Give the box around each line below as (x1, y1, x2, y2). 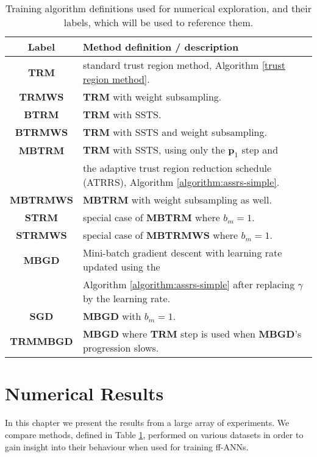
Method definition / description (82, 40, 239, 54)
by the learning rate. (82, 291, 171, 306)
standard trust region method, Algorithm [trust (82, 58, 285, 72)
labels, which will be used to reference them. (63, 15, 254, 29)
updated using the (82, 260, 160, 274)
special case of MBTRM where (82, 210, 220, 225)
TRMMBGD (10, 333, 73, 348)
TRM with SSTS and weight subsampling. (82, 125, 267, 139)
